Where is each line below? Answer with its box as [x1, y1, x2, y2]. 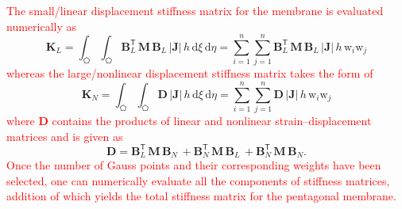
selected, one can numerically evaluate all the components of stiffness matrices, [6, 172, 390, 188]
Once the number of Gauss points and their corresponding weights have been [6, 157, 381, 173]
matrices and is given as [6, 127, 123, 144]
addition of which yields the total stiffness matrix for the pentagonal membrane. [6, 188, 396, 204]
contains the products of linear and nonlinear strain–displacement [52, 112, 372, 129]
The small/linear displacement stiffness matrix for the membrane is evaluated [6, 2, 384, 18]
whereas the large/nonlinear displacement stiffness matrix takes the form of [6, 65, 373, 82]
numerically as [6, 17, 77, 34]
